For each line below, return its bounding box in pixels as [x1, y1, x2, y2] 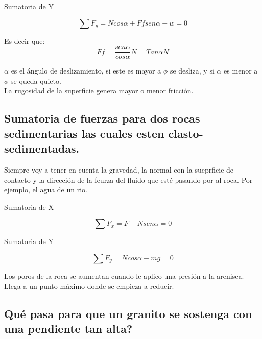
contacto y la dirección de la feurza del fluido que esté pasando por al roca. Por [4, 174, 253, 185]
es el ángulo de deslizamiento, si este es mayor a [11, 65, 161, 76]
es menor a [224, 65, 258, 76]
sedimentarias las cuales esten [4, 125, 164, 141]
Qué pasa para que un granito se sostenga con [4, 305, 252, 321]
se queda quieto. [11, 75, 61, 86]
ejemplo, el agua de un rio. [4, 184, 87, 195]
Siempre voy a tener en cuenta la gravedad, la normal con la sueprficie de [4, 164, 234, 175]
